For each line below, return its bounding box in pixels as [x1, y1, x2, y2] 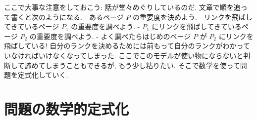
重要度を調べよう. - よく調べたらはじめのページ [36, 31, 191, 41]
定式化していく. [17, 70, 68, 80]
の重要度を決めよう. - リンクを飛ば [132, 11, 246, 22]
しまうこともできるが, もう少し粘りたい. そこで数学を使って [45, 60, 240, 70]
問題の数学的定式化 [4, 98, 129, 119]
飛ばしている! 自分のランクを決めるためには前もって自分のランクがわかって [4, 40, 250, 51]
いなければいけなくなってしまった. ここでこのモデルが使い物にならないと [4, 50, 244, 60]
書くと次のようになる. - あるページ [10, 11, 124, 22]
